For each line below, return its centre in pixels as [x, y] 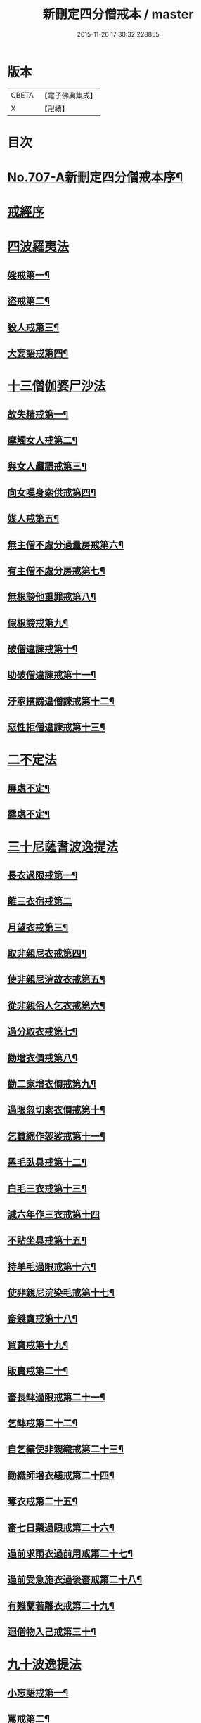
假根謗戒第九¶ [38, 623]
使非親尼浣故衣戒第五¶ [56, 980]
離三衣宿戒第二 [40, 902]
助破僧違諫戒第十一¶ [52, 675]
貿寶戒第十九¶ [38, 1344]
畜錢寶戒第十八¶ [43, 1319]
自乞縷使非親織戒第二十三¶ [66, 1449]
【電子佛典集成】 [69, 96]
